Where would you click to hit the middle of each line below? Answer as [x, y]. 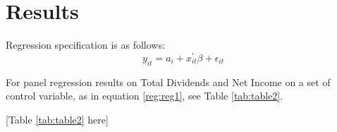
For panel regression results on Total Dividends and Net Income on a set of [168, 82]
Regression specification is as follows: [85, 45]
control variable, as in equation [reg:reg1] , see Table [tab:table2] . [145, 96]
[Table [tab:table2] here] [57, 119]
